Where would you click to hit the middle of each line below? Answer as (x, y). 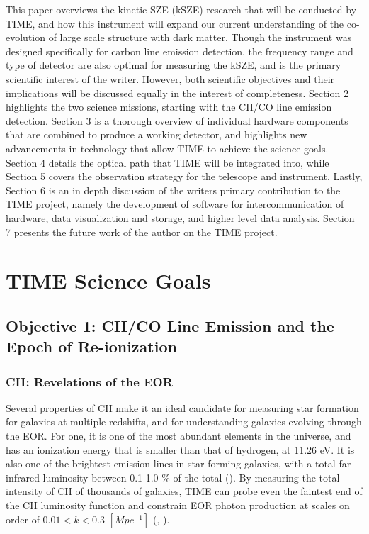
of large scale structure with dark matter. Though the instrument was (200, 37)
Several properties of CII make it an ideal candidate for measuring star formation (182, 407)
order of (23, 519)
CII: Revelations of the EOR (89, 381)
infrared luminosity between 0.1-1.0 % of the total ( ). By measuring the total (173, 477)
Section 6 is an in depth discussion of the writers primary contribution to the (173, 190)
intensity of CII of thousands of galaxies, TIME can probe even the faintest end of (184, 491)
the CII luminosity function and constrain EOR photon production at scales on (178, 505)
